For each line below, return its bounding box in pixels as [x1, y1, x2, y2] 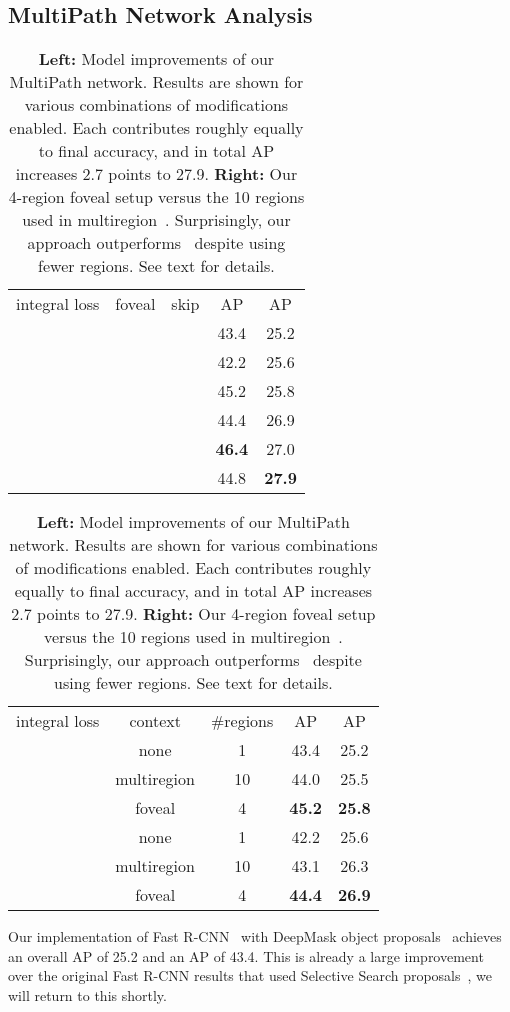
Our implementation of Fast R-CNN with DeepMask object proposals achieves [8, 926, 502, 947]
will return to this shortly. [8, 984, 167, 1005]
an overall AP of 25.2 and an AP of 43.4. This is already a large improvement [8, 945, 484, 966]
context [129, 709, 181, 733]
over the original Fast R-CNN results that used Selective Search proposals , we [8, 965, 493, 986]
